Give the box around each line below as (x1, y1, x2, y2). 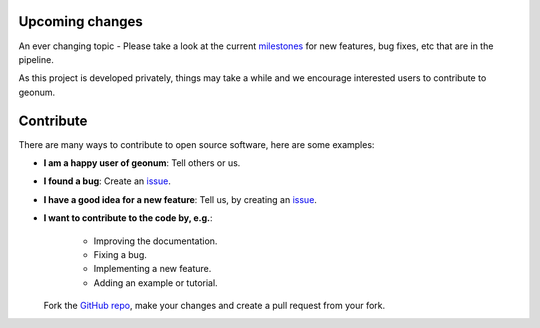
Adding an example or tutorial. (93, 276, 219, 289)
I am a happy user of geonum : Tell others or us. (43, 156, 241, 169)
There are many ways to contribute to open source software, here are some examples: (18, 138, 375, 150)
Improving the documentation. (93, 235, 218, 247)
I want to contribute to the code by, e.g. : (43, 212, 214, 224)
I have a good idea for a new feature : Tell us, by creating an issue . (43, 193, 317, 205)
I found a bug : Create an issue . (43, 175, 172, 187)
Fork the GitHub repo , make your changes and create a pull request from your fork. (43, 300, 386, 312)
